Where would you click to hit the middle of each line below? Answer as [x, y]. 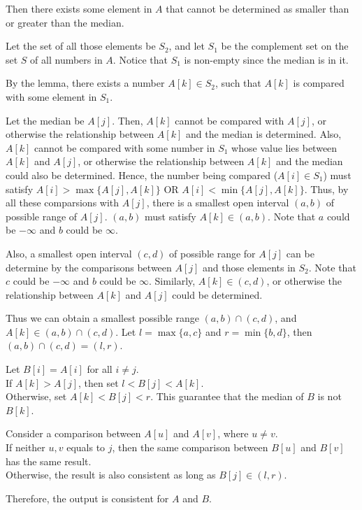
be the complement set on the [285, 46]
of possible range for [212, 253]
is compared [319, 83]
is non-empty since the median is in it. [266, 59]
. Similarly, [172, 281]
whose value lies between [284, 147]
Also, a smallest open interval [69, 253]
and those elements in [249, 267]
